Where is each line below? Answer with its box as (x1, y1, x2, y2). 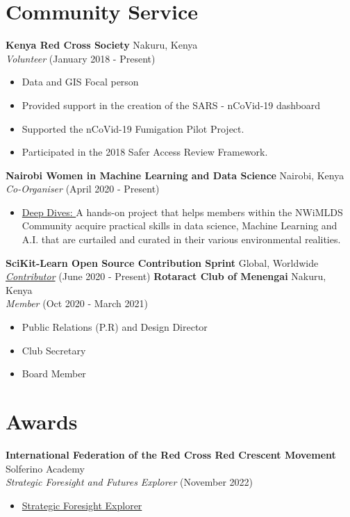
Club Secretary (22, 343, 86, 357)
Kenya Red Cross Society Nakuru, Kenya (6, 38, 198, 52)
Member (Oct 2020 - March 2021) (6, 296, 148, 311)
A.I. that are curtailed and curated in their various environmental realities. (22, 232, 341, 247)
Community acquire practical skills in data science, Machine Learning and (22, 218, 337, 233)
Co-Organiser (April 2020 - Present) (6, 181, 160, 196)
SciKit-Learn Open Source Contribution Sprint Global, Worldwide (6, 255, 319, 270)
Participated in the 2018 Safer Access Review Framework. (22, 145, 268, 159)
